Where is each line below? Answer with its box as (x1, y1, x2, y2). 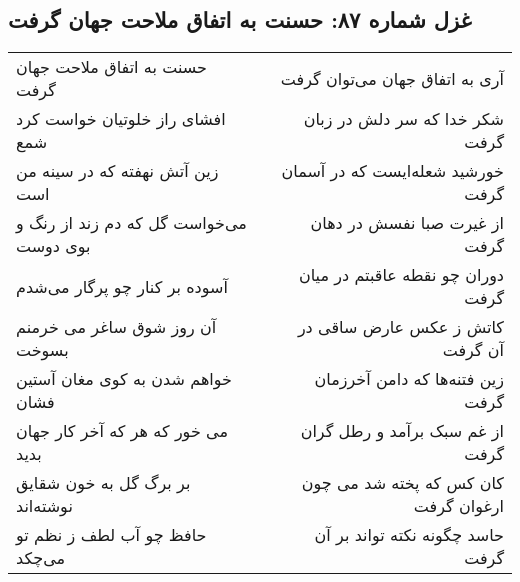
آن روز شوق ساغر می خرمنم (16, 315, 217, 339)
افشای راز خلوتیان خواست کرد (16, 107, 226, 131)
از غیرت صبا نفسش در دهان (310, 211, 504, 235)
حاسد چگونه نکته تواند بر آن (314, 523, 504, 547)
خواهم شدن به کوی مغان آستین (16, 367, 232, 391)
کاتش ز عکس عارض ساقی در (297, 315, 504, 339)
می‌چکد (16, 546, 66, 570)
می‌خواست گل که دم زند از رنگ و (16, 211, 247, 235)
